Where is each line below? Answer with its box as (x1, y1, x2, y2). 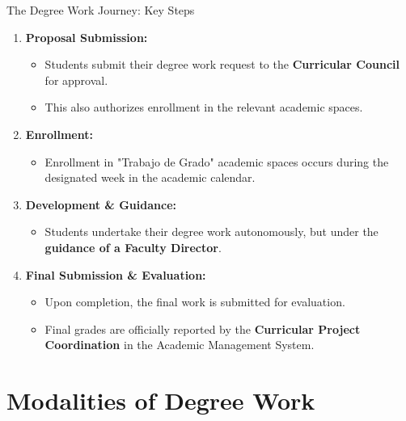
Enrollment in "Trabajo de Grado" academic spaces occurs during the (44, 153, 389, 170)
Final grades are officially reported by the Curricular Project (44, 320, 361, 337)
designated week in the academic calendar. (44, 169, 256, 186)
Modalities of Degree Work (6, 384, 315, 417)
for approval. (44, 71, 108, 88)
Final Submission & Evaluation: (25, 266, 206, 283)
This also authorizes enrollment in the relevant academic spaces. (44, 99, 363, 116)
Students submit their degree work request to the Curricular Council (44, 56, 400, 73)
